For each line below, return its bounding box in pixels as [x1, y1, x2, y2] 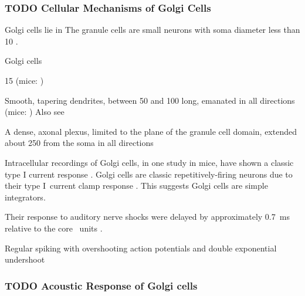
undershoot [5, 253, 45, 266]
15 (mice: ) [5, 74, 44, 86]
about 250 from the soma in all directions [5, 137, 154, 149]
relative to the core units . [5, 222, 103, 234]
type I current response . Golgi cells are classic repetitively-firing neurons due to [5, 168, 293, 180]
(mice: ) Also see [5, 106, 65, 118]
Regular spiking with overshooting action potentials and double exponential [5, 241, 277, 254]
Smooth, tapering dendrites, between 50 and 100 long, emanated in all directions [5, 94, 295, 106]
